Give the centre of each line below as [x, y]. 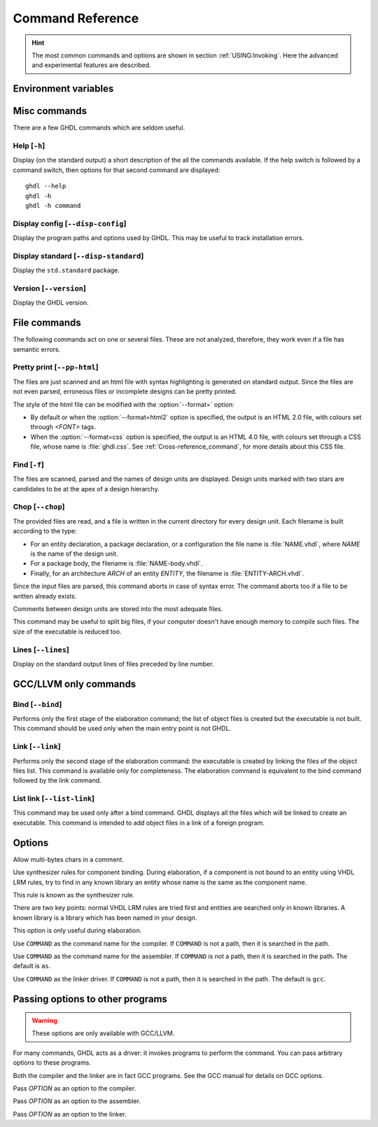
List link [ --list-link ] [54, 799]
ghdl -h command [53, 205]
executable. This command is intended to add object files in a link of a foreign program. [139, 822]
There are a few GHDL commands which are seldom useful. [99, 128]
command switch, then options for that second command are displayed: [117, 170]
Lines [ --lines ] [41, 650]
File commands [47, 323]
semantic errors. [37, 349]
